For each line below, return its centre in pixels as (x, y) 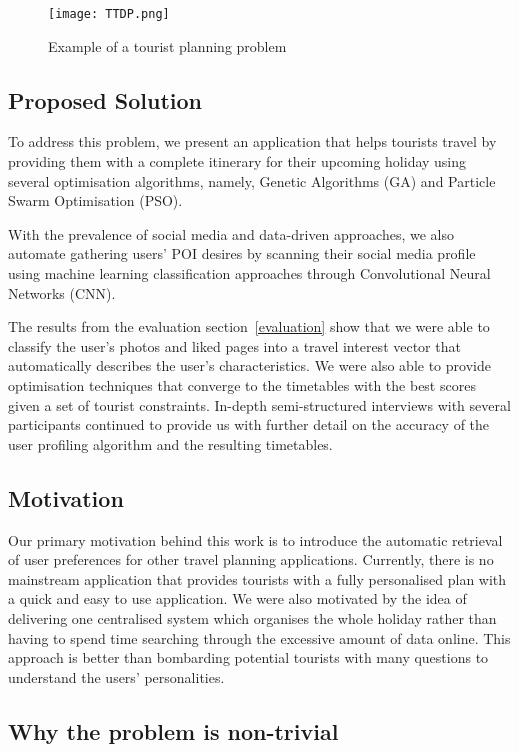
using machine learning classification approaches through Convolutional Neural (249, 273)
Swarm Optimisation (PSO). (95, 200)
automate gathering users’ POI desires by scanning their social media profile (242, 253)
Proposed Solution (105, 99)
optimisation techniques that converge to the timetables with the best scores (242, 384)
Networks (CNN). (62, 292)
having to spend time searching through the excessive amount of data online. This (259, 637)
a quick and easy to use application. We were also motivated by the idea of (237, 598)
